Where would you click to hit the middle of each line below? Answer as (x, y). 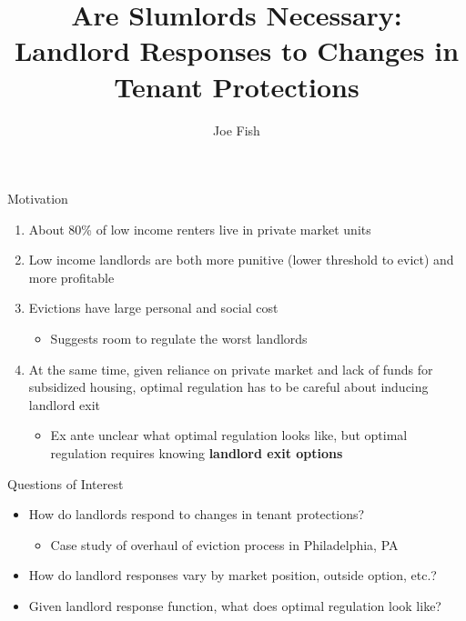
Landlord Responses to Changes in (237, 50)
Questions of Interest (66, 483)
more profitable (71, 277)
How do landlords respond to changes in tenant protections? (197, 514)
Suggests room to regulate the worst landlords (179, 339)
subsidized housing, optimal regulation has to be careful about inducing (228, 387)
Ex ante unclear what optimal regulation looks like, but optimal (229, 435)
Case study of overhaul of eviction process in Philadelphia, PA (224, 544)
